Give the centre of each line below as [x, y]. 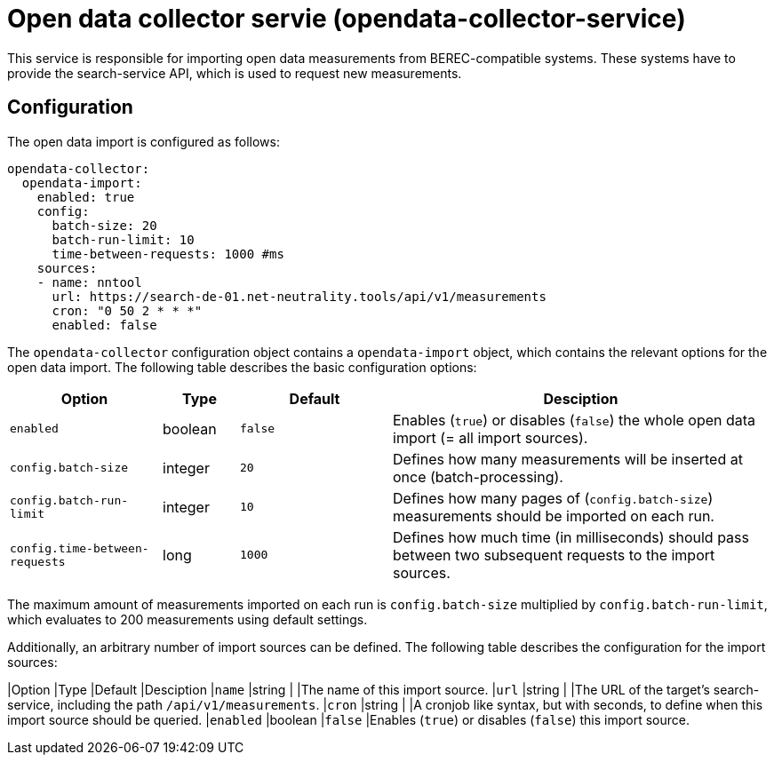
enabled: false [104, 325]
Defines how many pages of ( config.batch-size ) [553, 498]
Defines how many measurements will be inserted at [568, 459]
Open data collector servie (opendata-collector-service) [347, 19]
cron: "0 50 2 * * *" [127, 310]
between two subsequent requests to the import [554, 555]
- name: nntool [89, 282]
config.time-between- [80, 548]
